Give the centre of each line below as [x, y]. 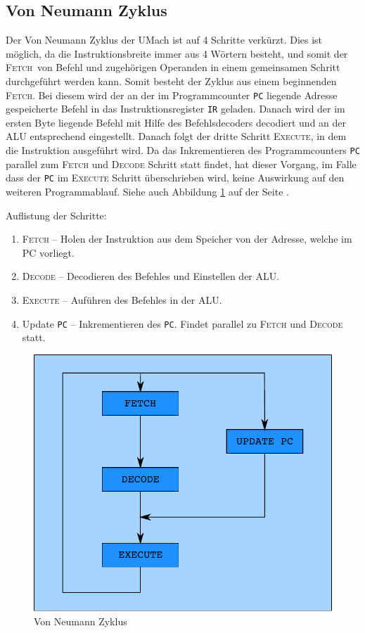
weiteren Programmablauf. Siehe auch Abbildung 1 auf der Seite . [147, 191]
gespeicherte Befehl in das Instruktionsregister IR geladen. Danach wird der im [175, 109]
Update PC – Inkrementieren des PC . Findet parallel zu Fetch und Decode [182, 323]
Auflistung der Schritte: [56, 215]
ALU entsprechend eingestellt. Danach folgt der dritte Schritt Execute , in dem [176, 136]
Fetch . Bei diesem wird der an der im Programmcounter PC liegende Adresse [172, 95]
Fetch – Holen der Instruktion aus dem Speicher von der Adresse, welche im [187, 239]
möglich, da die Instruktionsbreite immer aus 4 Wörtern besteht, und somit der [177, 53]
